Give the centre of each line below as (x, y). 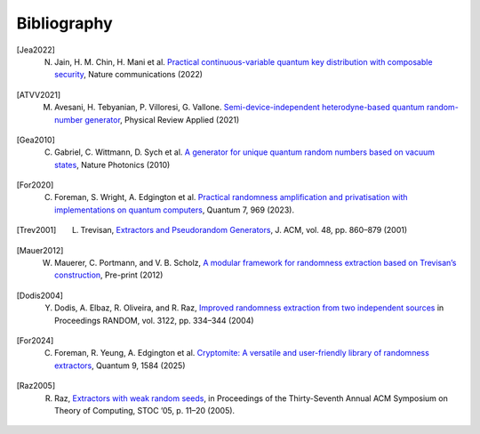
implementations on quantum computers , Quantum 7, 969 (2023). (175, 210)
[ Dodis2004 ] (40, 295)
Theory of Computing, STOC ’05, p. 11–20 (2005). (145, 410)
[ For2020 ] (35, 185)
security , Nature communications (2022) (129, 75)
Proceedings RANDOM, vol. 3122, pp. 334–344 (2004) (154, 320)
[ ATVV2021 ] (39, 94)
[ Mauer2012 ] (40, 250)
